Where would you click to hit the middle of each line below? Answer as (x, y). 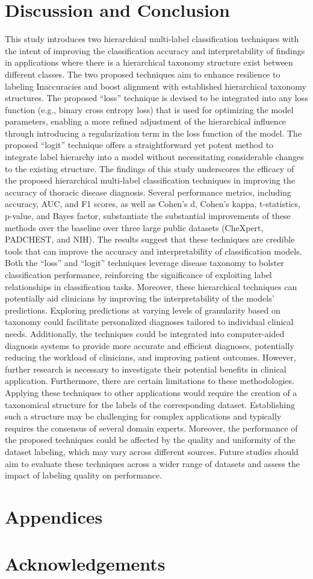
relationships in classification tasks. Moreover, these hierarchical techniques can (151, 286)
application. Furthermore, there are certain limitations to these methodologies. (150, 381)
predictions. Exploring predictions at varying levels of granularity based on (143, 310)
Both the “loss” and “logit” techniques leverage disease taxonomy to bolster (144, 263)
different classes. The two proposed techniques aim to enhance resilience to (143, 74)
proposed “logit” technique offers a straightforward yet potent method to (139, 145)
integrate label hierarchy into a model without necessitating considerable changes (154, 157)
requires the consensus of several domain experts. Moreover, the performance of (151, 428)
